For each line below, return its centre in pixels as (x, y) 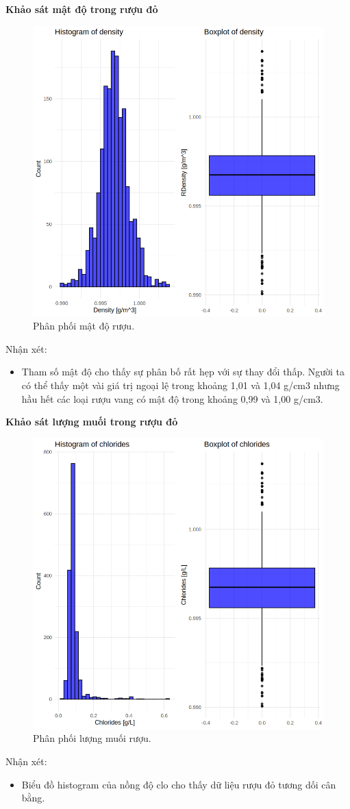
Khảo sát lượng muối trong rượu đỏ (92, 422)
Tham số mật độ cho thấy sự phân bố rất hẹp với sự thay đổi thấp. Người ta (183, 372)
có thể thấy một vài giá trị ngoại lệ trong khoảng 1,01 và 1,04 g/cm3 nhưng (180, 385)
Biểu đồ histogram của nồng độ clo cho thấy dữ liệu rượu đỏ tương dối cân (179, 784)
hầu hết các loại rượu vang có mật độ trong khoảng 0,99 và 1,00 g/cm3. (172, 398)
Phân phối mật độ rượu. (84, 326)
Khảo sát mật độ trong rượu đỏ (82, 9)
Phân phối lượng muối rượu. (92, 738)
